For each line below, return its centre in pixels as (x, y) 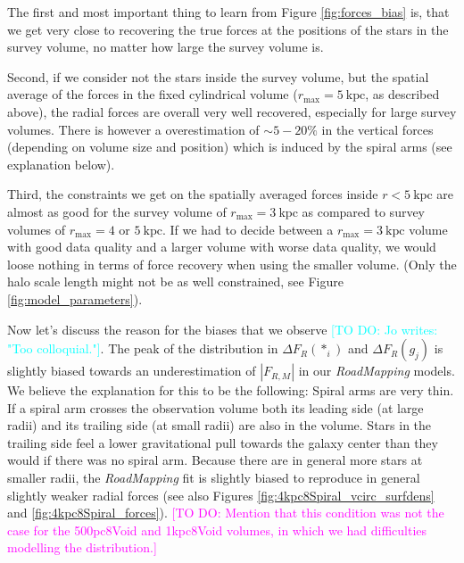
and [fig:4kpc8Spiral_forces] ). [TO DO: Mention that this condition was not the (226, 513)
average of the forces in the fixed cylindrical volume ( (153, 94)
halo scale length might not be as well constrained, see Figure (175, 281)
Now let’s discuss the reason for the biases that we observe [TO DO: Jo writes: (223, 329)
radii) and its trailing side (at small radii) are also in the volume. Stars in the (220, 425)
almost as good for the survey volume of (117, 211)
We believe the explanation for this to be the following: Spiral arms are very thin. (231, 390)
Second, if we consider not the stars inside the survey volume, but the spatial (218, 76)
